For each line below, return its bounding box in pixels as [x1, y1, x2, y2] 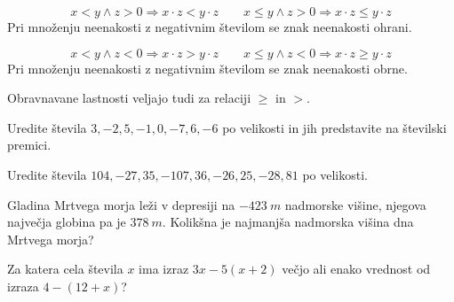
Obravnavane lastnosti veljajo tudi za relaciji [7, 89, 251, 107]
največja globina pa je [7, 213, 126, 231]
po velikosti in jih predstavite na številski [222, 118, 447, 136]
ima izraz [139, 259, 189, 278]
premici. [7, 136, 52, 154]
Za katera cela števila [7, 259, 123, 278]
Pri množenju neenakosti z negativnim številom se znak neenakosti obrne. [7, 58, 408, 77]
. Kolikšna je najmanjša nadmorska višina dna [162, 213, 414, 231]
